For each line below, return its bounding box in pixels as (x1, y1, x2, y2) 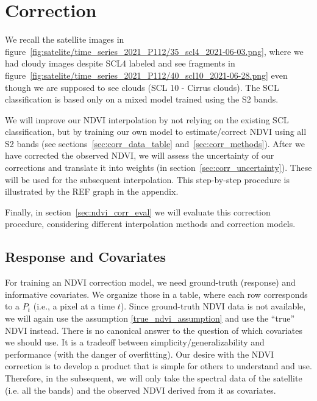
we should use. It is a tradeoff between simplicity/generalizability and (5, 336, 265, 349)
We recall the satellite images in (5, 33, 124, 46)
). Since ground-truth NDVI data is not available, (120, 300, 306, 312)
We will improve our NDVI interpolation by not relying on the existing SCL (5, 113, 289, 126)
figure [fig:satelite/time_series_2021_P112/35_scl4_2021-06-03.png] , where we (5, 45, 304, 57)
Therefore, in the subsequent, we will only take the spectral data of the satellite (5, 371, 302, 384)
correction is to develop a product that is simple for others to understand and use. (5, 359, 312, 372)
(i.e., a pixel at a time (33, 300, 115, 312)
